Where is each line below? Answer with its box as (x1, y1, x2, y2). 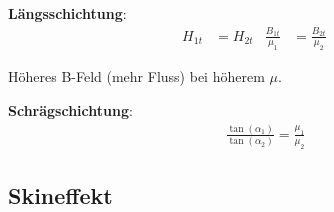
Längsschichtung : (8, 3, 127, 23)
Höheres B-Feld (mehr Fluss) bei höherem (8, 66, 265, 87)
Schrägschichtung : (8, 99, 133, 120)
